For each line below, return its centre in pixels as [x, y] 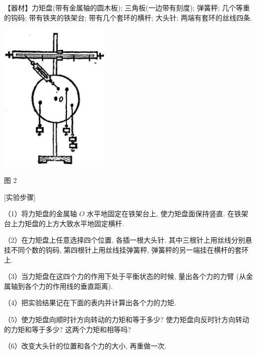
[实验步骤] [20, 197]
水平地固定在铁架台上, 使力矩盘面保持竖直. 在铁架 [168, 214]
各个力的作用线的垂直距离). [69, 286]
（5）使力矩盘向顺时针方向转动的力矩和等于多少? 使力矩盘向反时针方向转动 [127, 319]
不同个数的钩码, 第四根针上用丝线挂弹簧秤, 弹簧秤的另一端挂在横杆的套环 [130, 250]
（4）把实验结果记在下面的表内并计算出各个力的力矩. [90, 303]
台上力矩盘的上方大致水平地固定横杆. [64, 223]
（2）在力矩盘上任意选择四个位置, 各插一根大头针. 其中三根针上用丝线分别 [125, 240]
